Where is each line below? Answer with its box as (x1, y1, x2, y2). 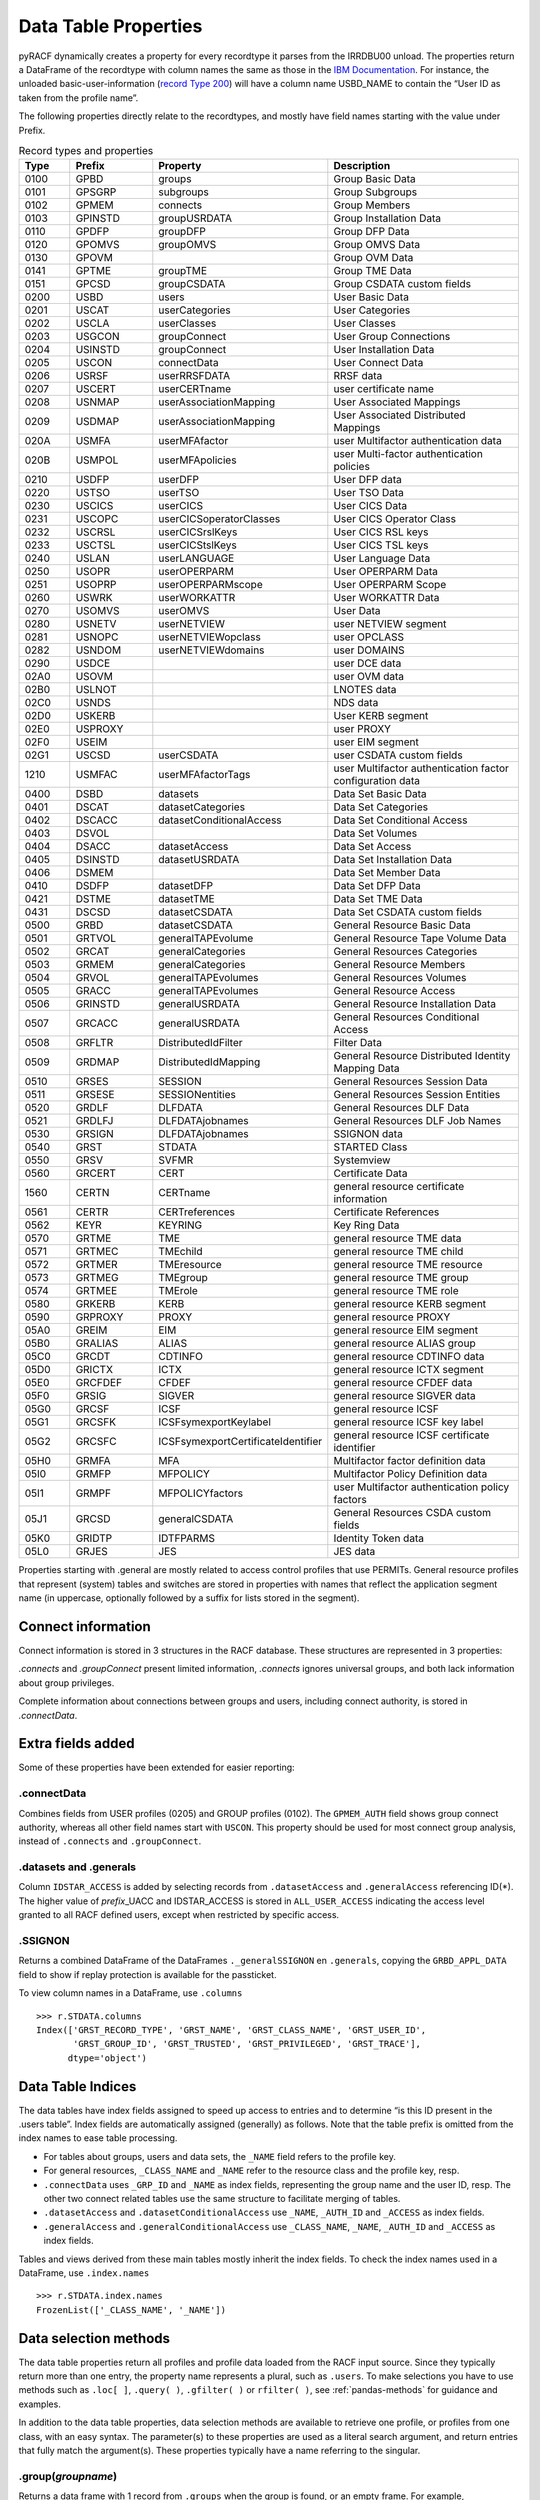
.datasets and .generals (18, 1860, 137, 1874)
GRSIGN (75, 1127, 114, 1141)
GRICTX (75, 1363, 114, 1377)
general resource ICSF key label (333, 1415, 484, 1429)
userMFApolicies (158, 453, 237, 467)
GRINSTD (75, 997, 120, 1011)
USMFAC (75, 768, 118, 782)
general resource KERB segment (333, 1297, 487, 1311)
